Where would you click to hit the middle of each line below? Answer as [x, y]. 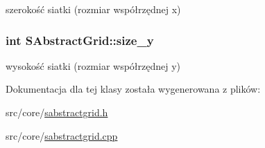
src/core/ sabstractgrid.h [57, 112]
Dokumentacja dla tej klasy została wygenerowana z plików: [133, 89]
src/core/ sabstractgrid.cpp [62, 135]
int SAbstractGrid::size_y [80, 40]
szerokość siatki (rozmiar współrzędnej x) [93, 9]
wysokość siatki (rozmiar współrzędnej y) [93, 65]
